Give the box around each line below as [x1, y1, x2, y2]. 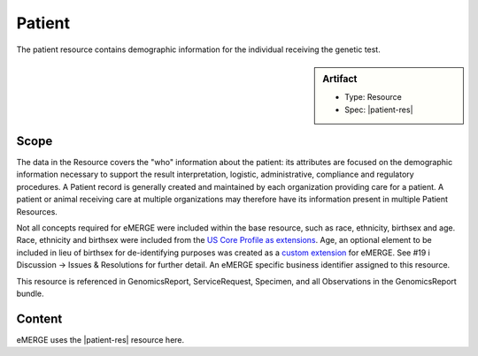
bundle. [16, 288, 44, 299]
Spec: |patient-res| [344, 104, 413, 115]
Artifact [322, 72, 358, 85]
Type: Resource [344, 92, 402, 102]
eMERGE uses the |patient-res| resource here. [16, 334, 185, 345]
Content [16, 311, 63, 326]
